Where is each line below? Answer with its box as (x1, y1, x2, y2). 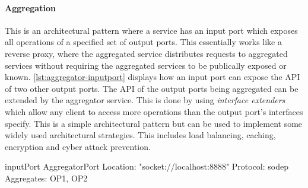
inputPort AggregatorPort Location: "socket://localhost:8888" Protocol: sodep (5, 160, 289, 173)
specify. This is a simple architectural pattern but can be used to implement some (5, 117, 303, 129)
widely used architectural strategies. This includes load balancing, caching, (5, 129, 276, 141)
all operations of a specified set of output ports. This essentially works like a (5, 36, 282, 48)
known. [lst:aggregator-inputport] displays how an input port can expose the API (5, 71, 300, 83)
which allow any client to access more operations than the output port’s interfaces (5, 105, 303, 117)
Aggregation (5, 1, 56, 14)
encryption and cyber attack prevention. (5, 140, 151, 152)
